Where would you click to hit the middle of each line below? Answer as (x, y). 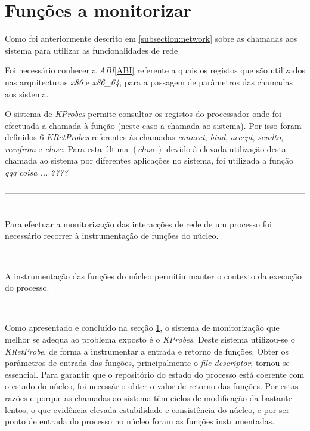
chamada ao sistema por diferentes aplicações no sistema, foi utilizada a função (149, 160)
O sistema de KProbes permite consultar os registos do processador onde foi (143, 114)
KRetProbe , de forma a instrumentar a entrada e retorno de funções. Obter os (147, 351)
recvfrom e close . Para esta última (67, 148)
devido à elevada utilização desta (226, 148)
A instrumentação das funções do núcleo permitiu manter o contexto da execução (154, 275)
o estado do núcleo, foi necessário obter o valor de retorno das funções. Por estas (152, 386)
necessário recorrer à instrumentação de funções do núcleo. (112, 235)
